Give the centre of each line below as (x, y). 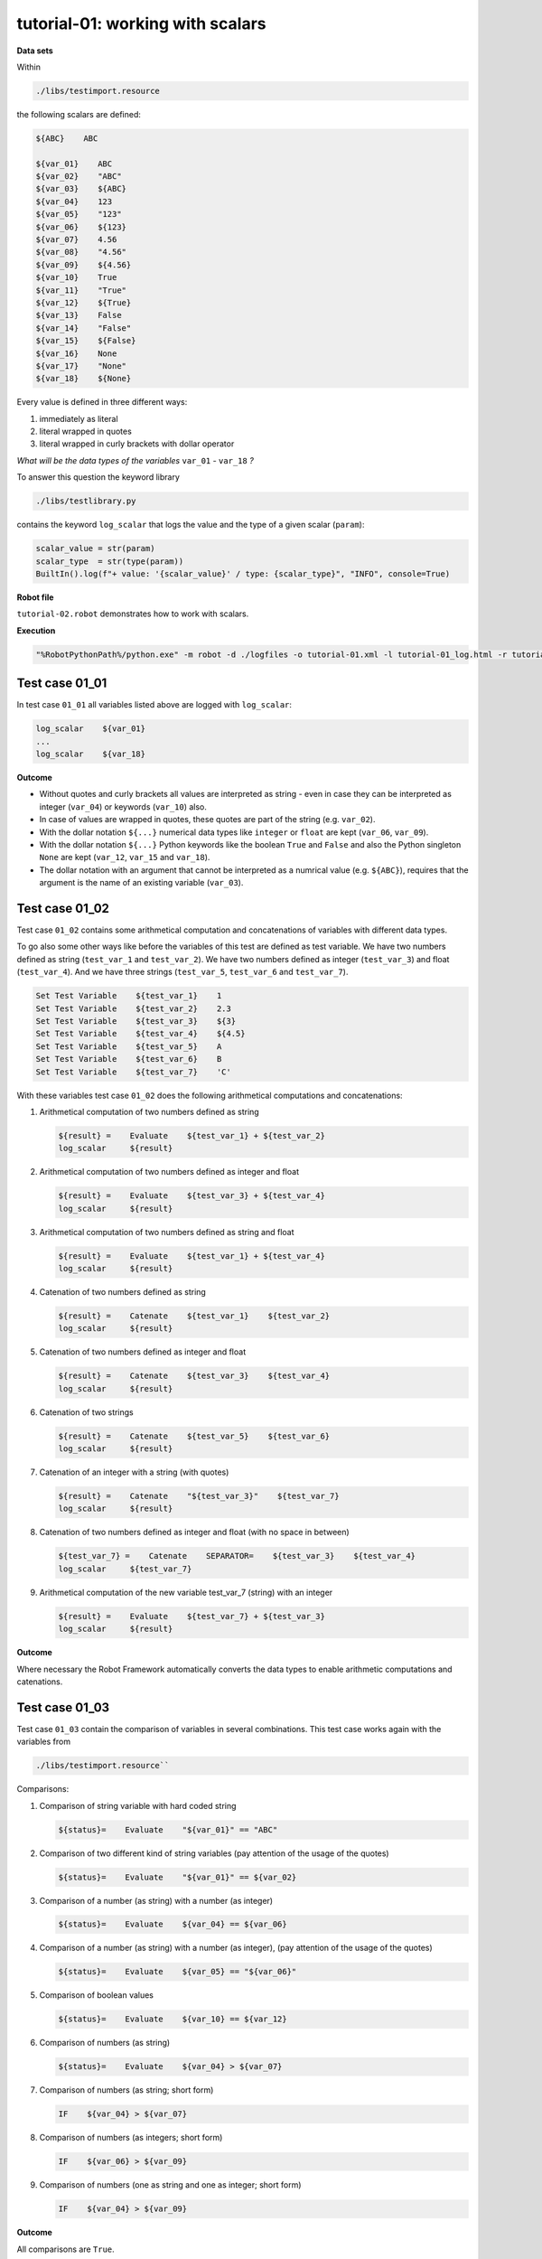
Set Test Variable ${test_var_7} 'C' (134, 1072)
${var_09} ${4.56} (84, 265)
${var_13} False (79, 315)
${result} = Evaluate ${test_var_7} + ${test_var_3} (192, 1616)
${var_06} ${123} (81, 227)
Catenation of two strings (87, 1412)
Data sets (35, 51)
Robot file (35, 597)
